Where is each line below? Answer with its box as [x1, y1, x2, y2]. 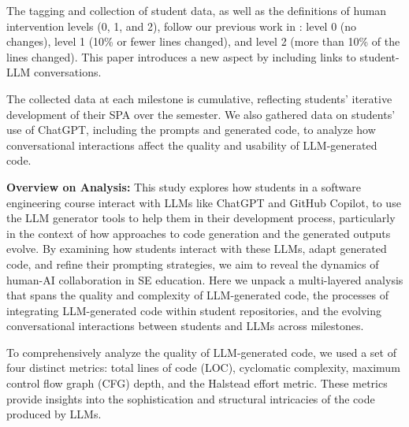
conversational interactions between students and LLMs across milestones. [6, 317, 364, 334]
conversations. [33, 64, 102, 80]
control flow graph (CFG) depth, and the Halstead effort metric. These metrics [6, 375, 388, 392]
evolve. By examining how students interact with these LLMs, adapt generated [6, 240, 387, 257]
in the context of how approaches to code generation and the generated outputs [6, 225, 391, 241]
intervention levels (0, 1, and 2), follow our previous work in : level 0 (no [6, 17, 357, 34]
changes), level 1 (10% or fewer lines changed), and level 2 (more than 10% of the [6, 33, 400, 50]
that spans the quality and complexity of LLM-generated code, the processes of [6, 287, 389, 303]
